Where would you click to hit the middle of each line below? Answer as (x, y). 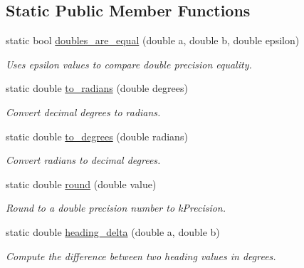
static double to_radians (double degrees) (97, 88)
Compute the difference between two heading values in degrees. (141, 256)
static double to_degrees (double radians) (97, 136)
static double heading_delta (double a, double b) (113, 231)
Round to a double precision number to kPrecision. (116, 208)
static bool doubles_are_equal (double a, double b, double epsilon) (153, 40)
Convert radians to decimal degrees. (83, 160)
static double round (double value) (81, 184)
